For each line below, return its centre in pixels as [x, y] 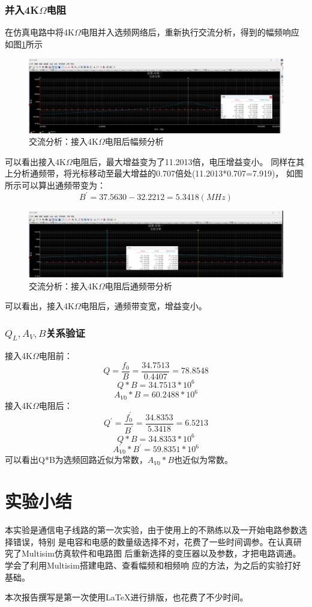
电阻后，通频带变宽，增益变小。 [144, 306]
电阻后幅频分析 [134, 141]
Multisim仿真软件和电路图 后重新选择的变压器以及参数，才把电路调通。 [161, 553]
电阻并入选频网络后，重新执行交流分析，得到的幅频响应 [190, 32]
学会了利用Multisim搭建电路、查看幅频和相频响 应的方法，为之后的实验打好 [153, 565]
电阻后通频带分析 [138, 285]
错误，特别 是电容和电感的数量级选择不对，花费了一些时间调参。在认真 [153, 541]
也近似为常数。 [204, 460]
